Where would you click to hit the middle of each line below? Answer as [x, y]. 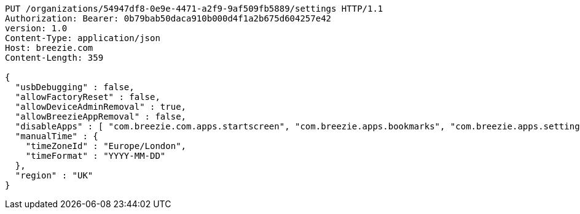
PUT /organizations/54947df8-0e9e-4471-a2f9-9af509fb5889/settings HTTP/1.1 [194, 9]
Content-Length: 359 [54, 58]
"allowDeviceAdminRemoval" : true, [101, 107]
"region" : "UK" [54, 175]
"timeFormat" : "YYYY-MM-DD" [96, 156]
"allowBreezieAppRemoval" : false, [101, 117]
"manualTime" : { [57, 136]
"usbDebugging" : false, [75, 87]
